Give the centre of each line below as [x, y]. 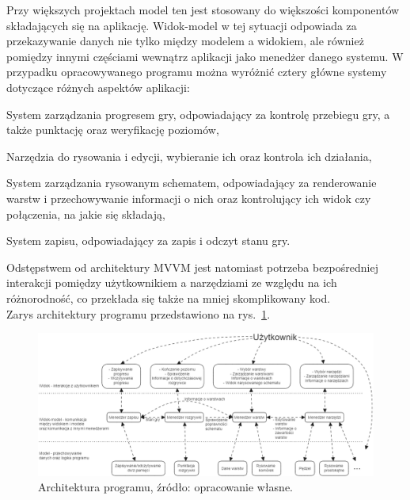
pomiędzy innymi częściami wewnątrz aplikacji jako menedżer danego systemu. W [205, 56]
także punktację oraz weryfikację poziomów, [113, 130]
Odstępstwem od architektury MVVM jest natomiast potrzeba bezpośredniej [192, 267]
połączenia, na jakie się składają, [86, 214]
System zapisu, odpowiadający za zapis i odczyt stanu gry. [148, 240]
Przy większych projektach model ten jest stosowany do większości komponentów [203, 10]
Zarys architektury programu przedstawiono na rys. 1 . [139, 313]
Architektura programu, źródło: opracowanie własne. [166, 487]
